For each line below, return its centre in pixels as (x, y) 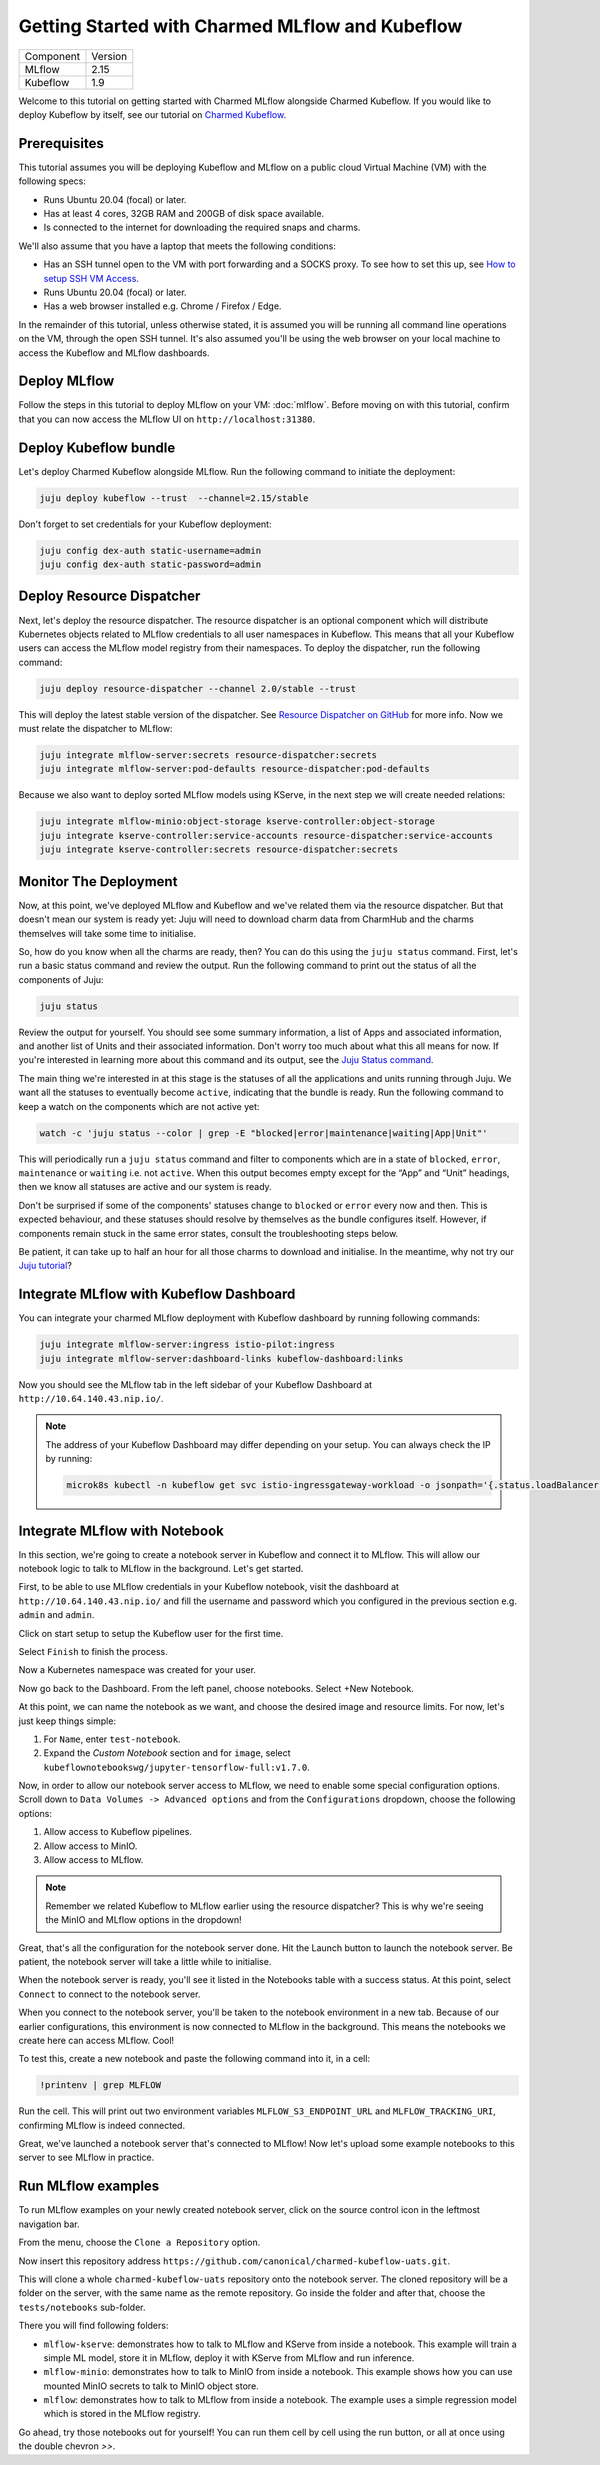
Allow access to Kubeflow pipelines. (117, 1832)
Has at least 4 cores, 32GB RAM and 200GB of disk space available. (184, 214)
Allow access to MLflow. (93, 1860)
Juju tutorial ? (45, 1266)
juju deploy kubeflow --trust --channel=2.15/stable (174, 498)
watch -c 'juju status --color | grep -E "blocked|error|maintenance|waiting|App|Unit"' (264, 1133)
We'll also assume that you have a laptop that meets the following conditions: (177, 246)
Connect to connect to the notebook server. (109, 1994)
